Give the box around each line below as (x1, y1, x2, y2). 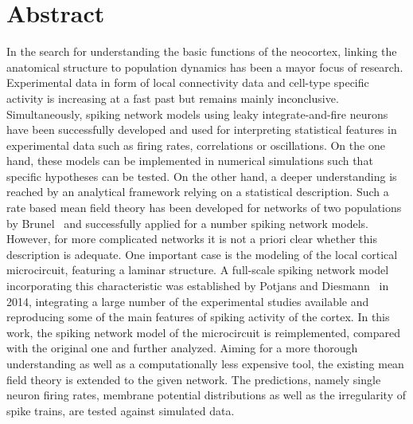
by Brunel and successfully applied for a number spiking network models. (6, 214, 368, 231)
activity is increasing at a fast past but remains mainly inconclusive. (6, 89, 339, 106)
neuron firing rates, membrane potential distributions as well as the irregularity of (6, 387, 407, 403)
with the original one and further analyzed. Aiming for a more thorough (6, 340, 358, 356)
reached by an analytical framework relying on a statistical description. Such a (6, 183, 389, 200)
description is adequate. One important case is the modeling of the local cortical (6, 245, 398, 262)
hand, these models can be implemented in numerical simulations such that (6, 152, 373, 169)
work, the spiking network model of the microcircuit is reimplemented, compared (6, 324, 401, 340)
